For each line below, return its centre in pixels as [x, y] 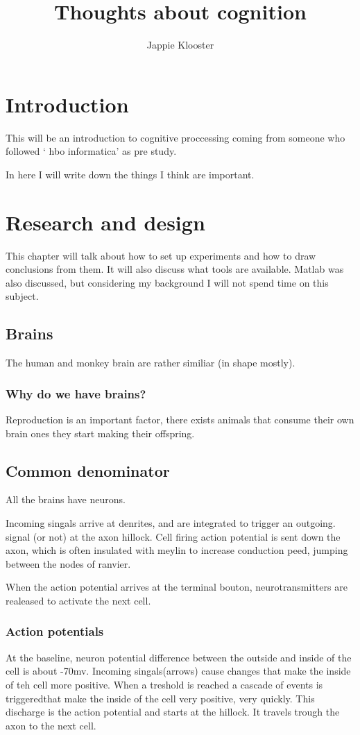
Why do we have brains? [76, 393]
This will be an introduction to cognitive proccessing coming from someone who [175, 137]
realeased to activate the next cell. [78, 600]
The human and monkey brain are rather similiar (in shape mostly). [151, 363]
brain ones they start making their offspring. [100, 433]
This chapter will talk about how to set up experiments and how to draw [161, 255]
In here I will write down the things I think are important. [130, 174]
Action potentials [55, 631]
